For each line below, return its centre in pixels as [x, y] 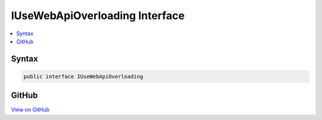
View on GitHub [30, 110]
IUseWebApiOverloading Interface [98, 16]
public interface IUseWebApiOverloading [83, 76]
